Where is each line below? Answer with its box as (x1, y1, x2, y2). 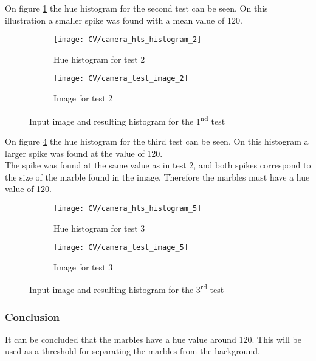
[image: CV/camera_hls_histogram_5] (53, 204, 202, 213)
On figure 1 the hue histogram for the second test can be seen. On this (5, 2, 268, 14)
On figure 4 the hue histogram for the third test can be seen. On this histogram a (5, 134, 309, 147)
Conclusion (5, 309, 60, 324)
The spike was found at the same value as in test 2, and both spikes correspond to (5, 159, 311, 171)
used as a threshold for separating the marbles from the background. (5, 345, 260, 357)
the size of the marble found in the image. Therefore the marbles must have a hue (5, 170, 310, 183)
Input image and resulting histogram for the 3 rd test (29, 281, 224, 296)
